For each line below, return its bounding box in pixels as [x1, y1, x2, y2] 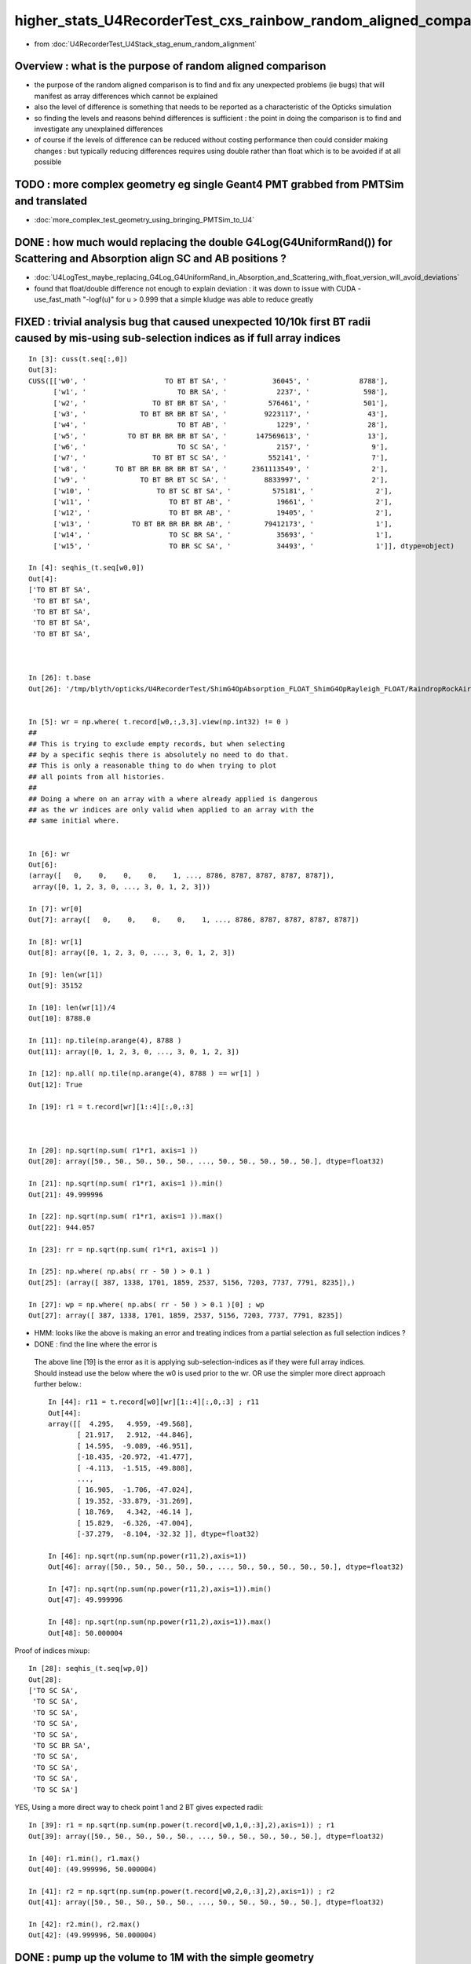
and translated [14, 194, 88, 207]
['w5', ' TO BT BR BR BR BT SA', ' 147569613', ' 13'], [53, 431, 389, 440]
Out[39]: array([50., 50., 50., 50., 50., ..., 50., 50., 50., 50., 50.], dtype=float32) [28, 1831, 385, 1841]
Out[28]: [28, 1675, 62, 1684]
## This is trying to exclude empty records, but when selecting [28, 739, 286, 748]
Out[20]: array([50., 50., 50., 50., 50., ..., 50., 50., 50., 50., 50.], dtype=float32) [28, 1157, 385, 1166]
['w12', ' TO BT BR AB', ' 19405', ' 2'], [53, 508, 392, 518]
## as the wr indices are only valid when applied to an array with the [28, 805, 314, 814]
